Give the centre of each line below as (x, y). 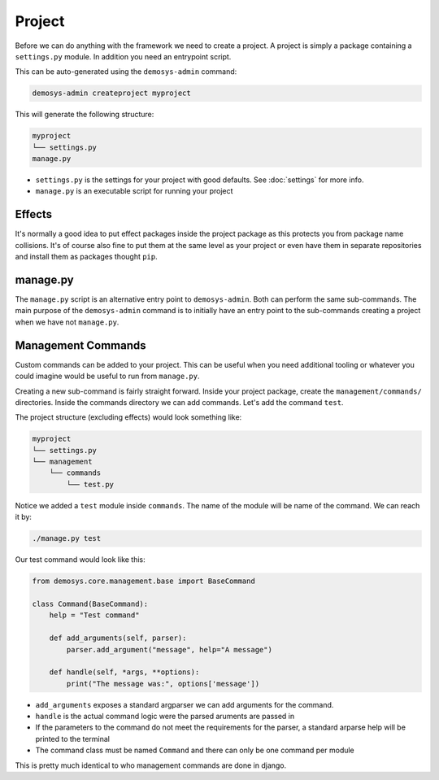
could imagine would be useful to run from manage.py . (107, 376)
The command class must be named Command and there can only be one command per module (195, 750)
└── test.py (90, 484)
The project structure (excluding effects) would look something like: (128, 417)
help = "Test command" (94, 615)
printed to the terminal (72, 739)
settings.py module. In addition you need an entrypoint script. (123, 56)
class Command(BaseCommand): (90, 604)
